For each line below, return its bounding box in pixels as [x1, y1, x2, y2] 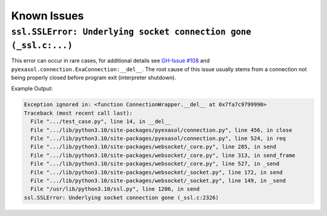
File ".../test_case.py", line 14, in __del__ [30, 118, 171, 125]
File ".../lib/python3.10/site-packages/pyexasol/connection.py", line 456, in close [30, 127, 292, 133]
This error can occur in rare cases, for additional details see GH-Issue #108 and [11, 57, 210, 65]
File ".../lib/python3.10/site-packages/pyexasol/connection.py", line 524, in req [30, 135, 286, 142]
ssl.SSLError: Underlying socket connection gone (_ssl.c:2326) [24, 194, 219, 201]
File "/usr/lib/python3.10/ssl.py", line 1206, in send [30, 186, 200, 192]
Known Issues [11, 9, 84, 22]
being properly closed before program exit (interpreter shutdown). [11, 74, 177, 81]
